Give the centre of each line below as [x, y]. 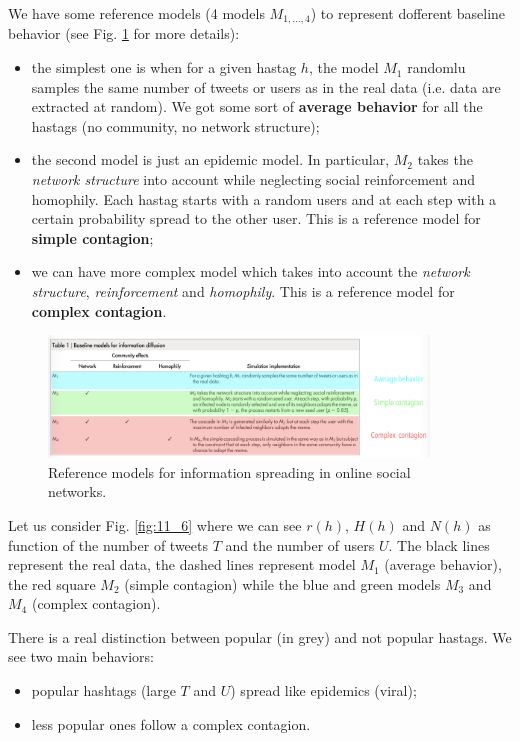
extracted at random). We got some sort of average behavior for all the [257, 106]
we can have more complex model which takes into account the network [250, 271]
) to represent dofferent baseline [408, 13]
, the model [343, 67]
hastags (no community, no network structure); [175, 125]
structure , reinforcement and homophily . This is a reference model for [243, 290]
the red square [52, 583]
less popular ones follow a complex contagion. [171, 723]
